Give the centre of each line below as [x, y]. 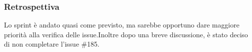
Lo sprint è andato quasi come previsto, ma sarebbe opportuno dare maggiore [122, 25]
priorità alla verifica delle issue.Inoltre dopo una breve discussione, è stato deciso [126, 34]
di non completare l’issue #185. [52, 44]
